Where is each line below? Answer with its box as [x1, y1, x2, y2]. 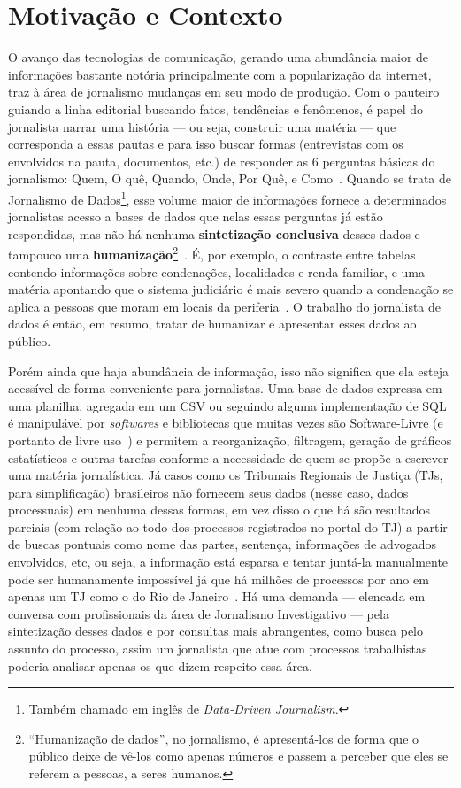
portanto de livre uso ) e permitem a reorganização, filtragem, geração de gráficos [8, 430, 452, 449]
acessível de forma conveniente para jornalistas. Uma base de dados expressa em [8, 379, 442, 398]
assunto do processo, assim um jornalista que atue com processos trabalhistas [8, 639, 427, 658]
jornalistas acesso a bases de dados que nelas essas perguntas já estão [8, 207, 383, 226]
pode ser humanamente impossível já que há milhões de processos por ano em [8, 569, 429, 588]
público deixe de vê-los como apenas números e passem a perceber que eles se [28, 746, 449, 765]
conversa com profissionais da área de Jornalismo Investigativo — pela [8, 604, 389, 622]
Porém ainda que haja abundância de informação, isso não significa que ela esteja [8, 361, 449, 380]
